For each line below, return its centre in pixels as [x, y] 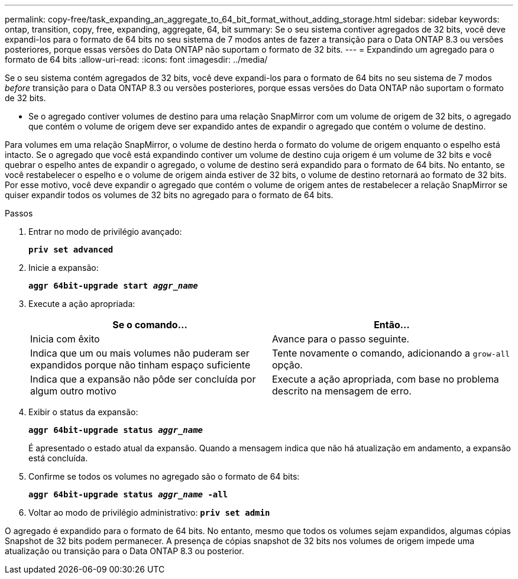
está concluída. [58, 458]
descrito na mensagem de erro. [342, 391]
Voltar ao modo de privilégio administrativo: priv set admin [149, 512]
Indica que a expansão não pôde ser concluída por [143, 379]
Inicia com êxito [65, 339]
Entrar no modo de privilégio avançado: [105, 232]
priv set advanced [71, 250]
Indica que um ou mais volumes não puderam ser [140, 353]
